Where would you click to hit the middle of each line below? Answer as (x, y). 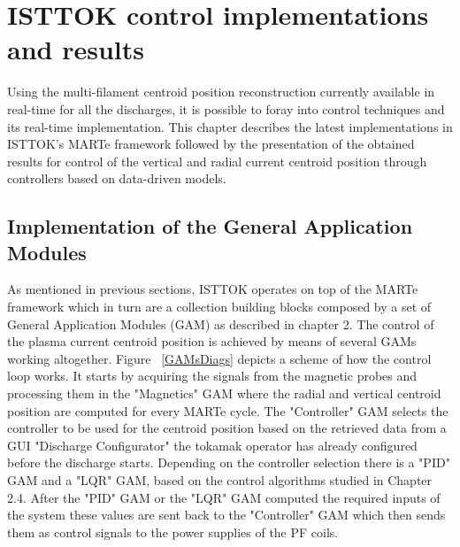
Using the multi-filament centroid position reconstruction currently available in (221, 92)
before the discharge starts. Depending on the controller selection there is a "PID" (229, 462)
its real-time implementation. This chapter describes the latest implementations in (230, 126)
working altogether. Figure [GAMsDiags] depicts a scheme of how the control (219, 358)
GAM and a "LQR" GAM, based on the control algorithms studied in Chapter (220, 480)
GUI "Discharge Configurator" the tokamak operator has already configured (212, 445)
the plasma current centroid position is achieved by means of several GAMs (212, 341)
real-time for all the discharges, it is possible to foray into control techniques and (226, 108)
